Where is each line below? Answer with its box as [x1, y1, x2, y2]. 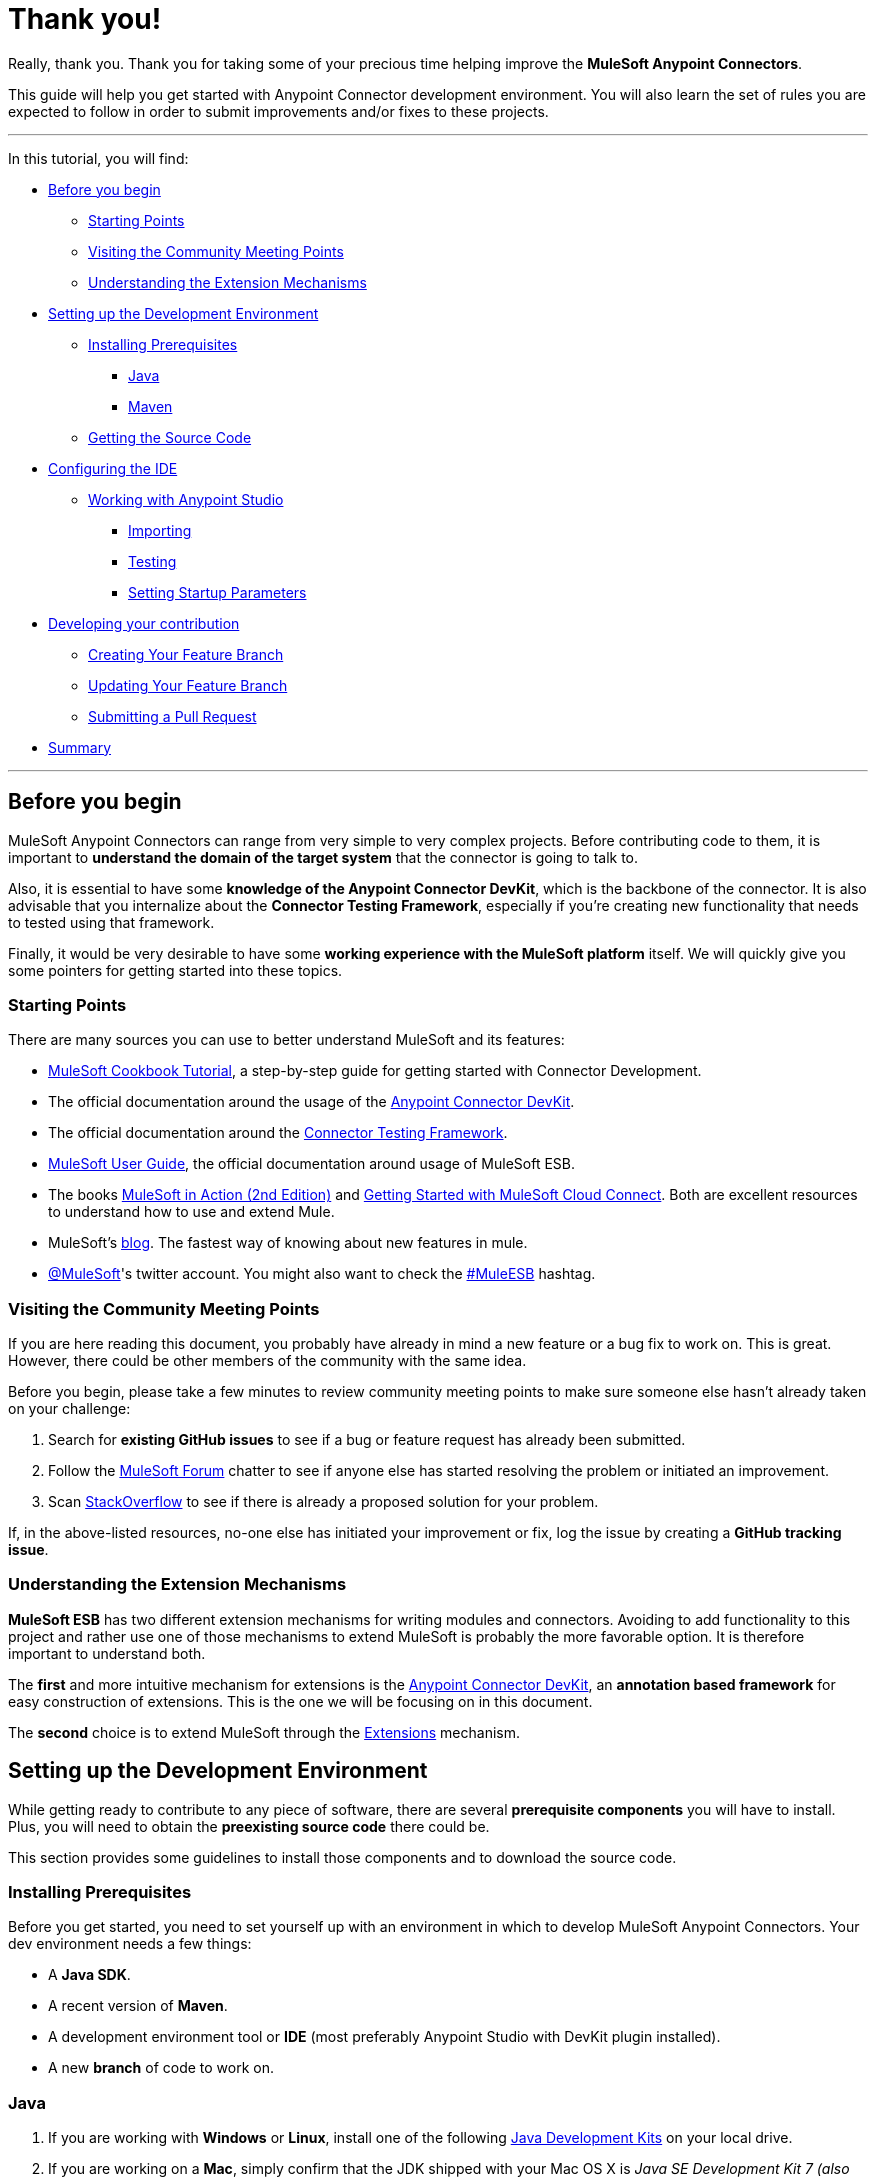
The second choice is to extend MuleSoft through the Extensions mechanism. [8, 1723, 521, 1741]
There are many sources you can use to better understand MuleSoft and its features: [8, 1031, 565, 1049]
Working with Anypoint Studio [88, 490, 284, 508]
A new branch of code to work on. [48, 2059, 275, 2077]
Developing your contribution [48, 614, 240, 632]
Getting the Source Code [88, 428, 252, 446]
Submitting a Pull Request [88, 707, 257, 725]
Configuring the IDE [48, 459, 178, 477]
